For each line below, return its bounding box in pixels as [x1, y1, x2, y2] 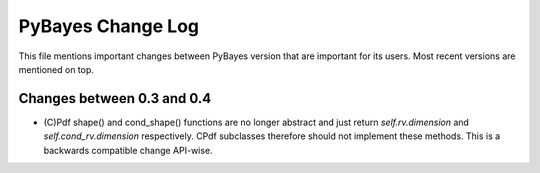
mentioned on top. [18, 63, 95, 75]
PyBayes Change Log [18, 15, 200, 37]
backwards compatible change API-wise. [43, 144, 214, 156]
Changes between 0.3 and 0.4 [18, 90, 212, 107]
